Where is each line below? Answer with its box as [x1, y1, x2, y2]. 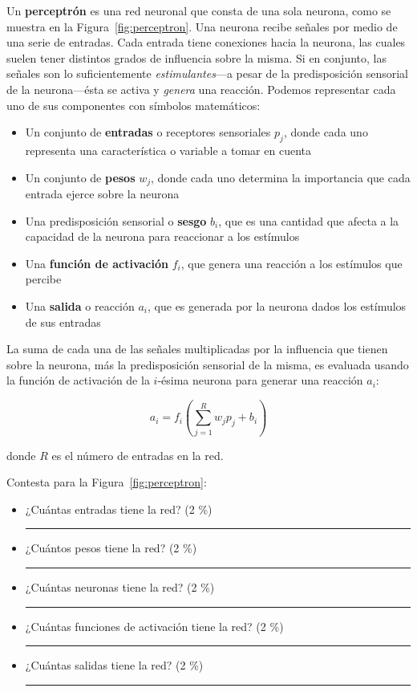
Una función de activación [25, 254, 168, 271]
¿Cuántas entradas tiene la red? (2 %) [25, 500, 213, 517]
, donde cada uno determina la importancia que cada [151, 169, 411, 185]
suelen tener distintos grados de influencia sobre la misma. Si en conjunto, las [6, 49, 387, 66]
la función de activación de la [6, 372, 150, 389]
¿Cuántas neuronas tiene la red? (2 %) [25, 579, 215, 596]
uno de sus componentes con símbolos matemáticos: [6, 96, 261, 113]
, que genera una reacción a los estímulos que [180, 254, 403, 271]
